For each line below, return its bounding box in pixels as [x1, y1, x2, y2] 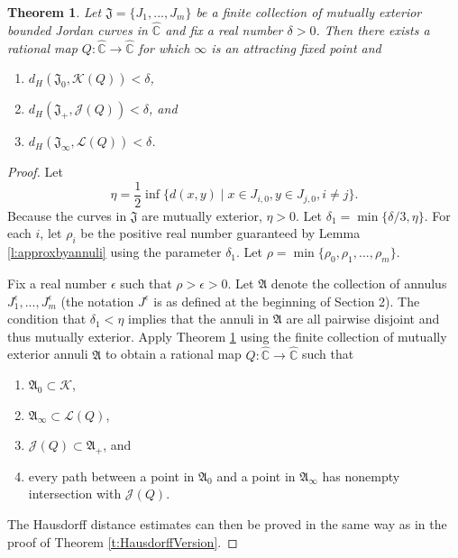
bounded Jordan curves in [7, 20, 148, 39]
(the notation [60, 291, 134, 310]
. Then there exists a [316, 20, 430, 39]
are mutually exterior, [142, 206, 262, 224]
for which [138, 38, 190, 57]
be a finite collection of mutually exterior [196, 3, 422, 21]
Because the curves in [7, 206, 127, 224]
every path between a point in [28, 466, 195, 485]
